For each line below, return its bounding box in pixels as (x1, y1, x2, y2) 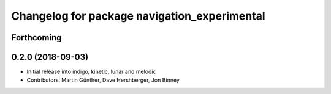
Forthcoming (11, 32, 62, 43)
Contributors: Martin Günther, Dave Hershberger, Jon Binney (26, 76, 180, 84)
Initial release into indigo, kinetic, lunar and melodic (26, 68, 156, 76)
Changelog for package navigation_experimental (11, 9, 266, 23)
